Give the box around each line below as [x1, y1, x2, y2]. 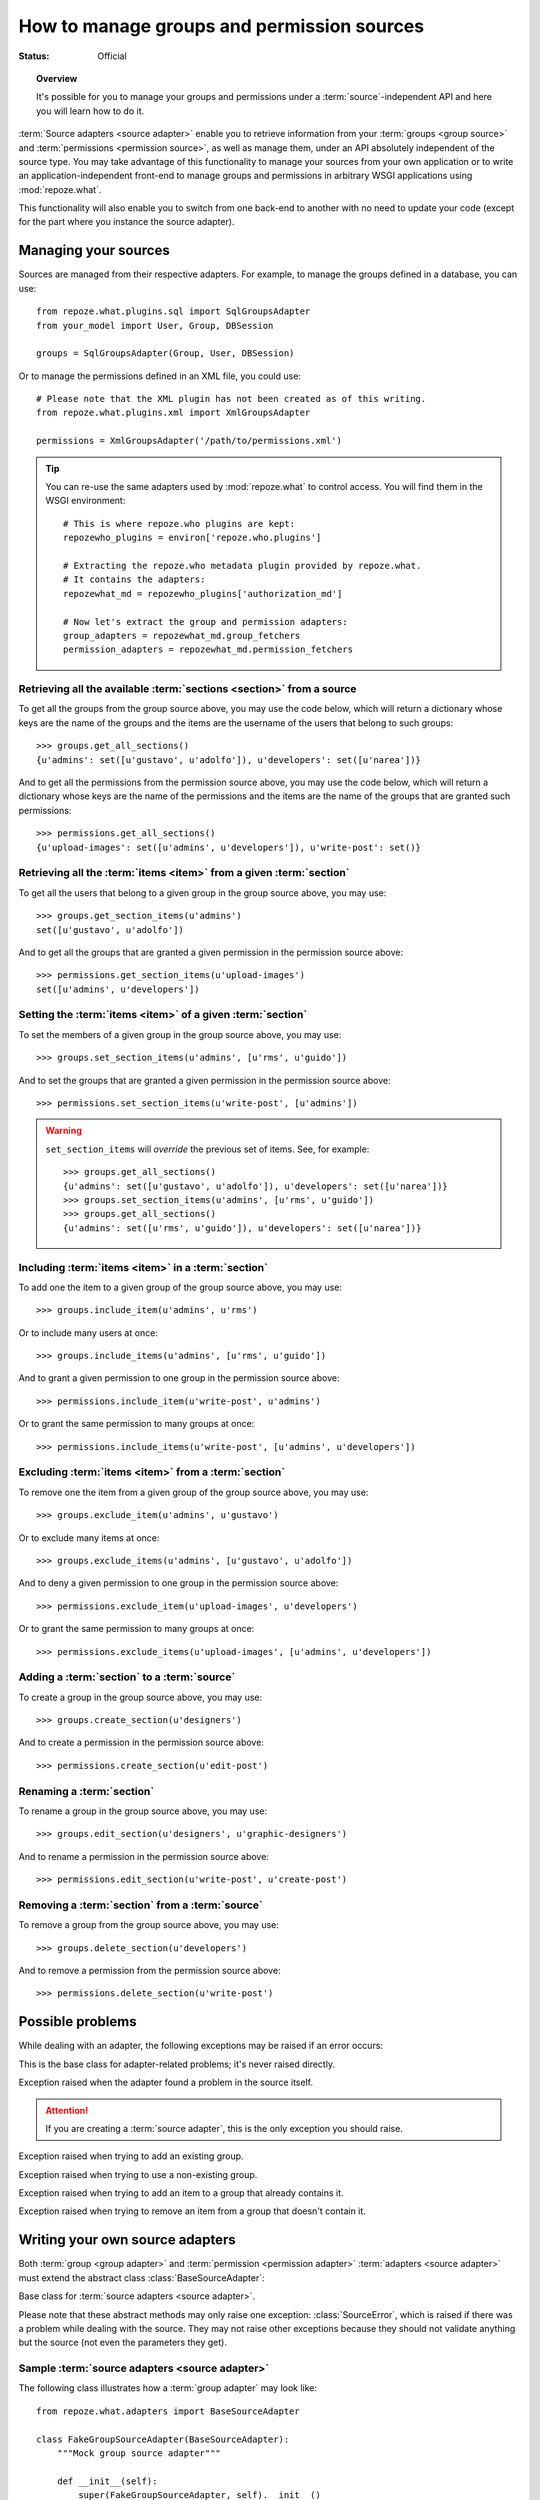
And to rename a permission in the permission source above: [18, 1850, 270, 1862]
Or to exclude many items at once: [18, 1531, 160, 1544]
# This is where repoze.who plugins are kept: [63, 518, 295, 529]
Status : [18, 50, 50, 62]
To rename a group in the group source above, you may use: [18, 1805, 268, 1817]
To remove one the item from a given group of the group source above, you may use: [18, 1486, 369, 1498]
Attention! [45, 2104, 89, 2116]
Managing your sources [18, 242, 170, 259]
